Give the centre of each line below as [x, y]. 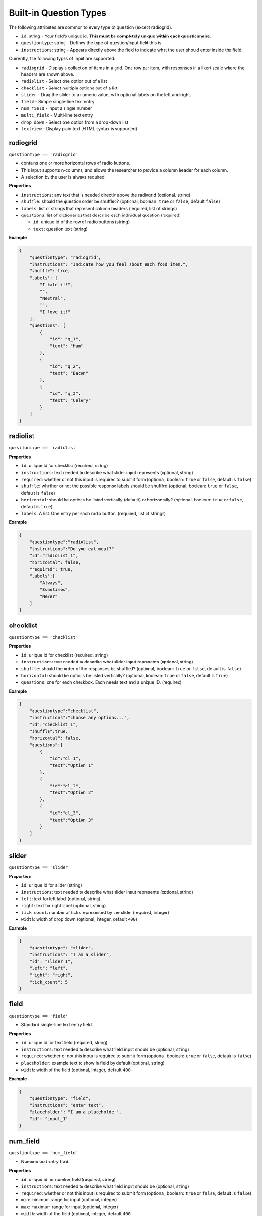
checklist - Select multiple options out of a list [69, 88]
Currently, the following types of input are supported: [62, 59]
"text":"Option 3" [72, 820]
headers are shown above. [48, 74]
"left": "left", [49, 968]
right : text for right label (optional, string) [64, 906]
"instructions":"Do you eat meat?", [73, 549]
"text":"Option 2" [72, 792]
